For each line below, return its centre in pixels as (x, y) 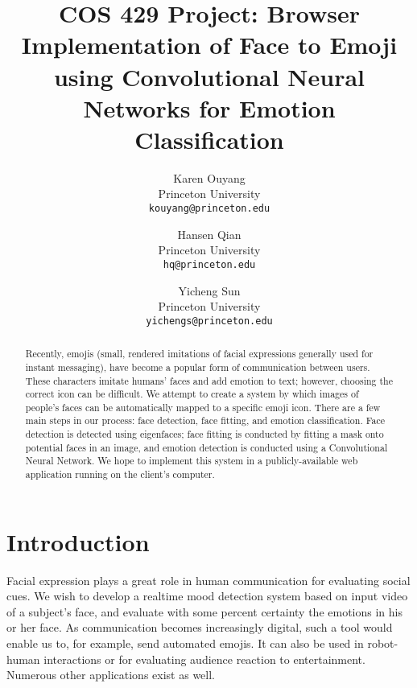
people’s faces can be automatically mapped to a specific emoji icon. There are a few (203, 407)
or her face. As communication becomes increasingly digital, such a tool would (200, 627)
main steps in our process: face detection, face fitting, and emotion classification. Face (205, 420)
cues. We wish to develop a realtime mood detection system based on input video (207, 596)
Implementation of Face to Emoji (209, 45)
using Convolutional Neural (209, 76)
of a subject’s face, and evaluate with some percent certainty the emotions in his (204, 611)
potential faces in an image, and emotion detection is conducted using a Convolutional (206, 447)
